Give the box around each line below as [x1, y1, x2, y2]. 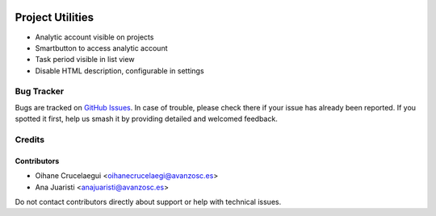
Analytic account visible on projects [35, 32, 154, 42]
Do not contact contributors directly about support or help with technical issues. [15, 197, 282, 206]
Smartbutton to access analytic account [35, 43, 168, 52]
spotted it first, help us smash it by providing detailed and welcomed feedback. [15, 114, 278, 124]
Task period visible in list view [35, 55, 135, 64]
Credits [15, 134, 44, 145]
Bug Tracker [15, 85, 65, 97]
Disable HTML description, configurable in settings [35, 65, 205, 76]
